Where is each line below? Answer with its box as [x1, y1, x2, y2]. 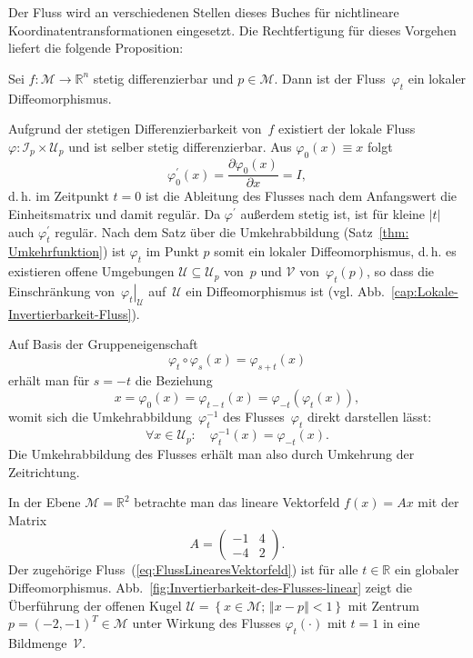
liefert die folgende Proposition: [8, 38, 184, 57]
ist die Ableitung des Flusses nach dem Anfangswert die [145, 186, 458, 205]
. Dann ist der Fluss [274, 68, 386, 87]
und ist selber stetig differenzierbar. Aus [68, 136, 292, 155]
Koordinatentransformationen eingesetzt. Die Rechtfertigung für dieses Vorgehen [8, 20, 457, 39]
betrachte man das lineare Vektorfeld [134, 493, 340, 512]
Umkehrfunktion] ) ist [8, 242, 126, 261]
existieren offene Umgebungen [8, 262, 175, 281]
